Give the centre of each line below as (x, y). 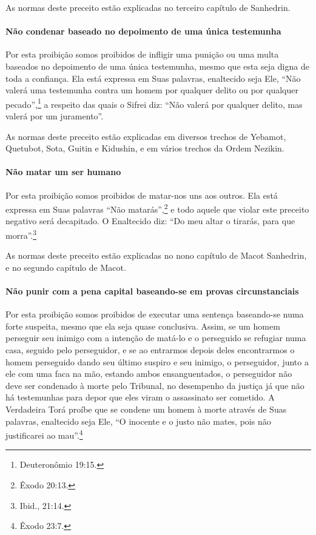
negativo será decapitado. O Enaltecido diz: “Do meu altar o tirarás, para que (150, 221)
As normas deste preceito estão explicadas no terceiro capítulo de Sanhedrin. (148, 7)
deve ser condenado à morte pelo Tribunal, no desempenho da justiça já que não (155, 385)
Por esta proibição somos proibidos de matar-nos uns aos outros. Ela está (142, 195)
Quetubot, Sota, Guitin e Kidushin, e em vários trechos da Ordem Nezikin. (145, 148)
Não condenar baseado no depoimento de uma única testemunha (143, 31)
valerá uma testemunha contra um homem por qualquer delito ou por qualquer (152, 90)
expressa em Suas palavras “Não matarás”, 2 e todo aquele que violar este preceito (157, 208)
